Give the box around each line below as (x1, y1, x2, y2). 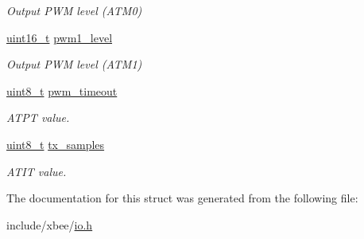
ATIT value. (6, 163, 67, 179)
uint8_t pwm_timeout (6, 82, 118, 99)
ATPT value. (6, 109, 70, 126)
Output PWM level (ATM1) (6, 56, 142, 72)
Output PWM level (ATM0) (6, 2, 142, 18)
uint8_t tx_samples (6, 135, 105, 152)
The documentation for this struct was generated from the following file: (6, 190, 358, 206)
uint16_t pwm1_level (6, 29, 113, 45)
